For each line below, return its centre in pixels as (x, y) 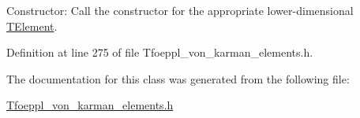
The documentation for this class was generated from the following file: (178, 78)
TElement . (32, 26)
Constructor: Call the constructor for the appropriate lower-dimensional (180, 10)
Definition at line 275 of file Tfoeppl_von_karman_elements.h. (160, 52)
